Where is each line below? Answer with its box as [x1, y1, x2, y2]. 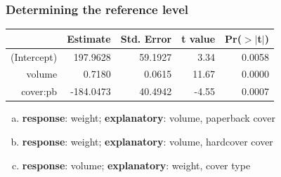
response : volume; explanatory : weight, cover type [22, 157, 251, 172]
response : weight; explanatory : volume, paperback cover [22, 111, 275, 125]
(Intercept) [11, 49, 58, 64]
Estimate [67, 31, 111, 45]
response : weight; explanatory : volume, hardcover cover [22, 134, 273, 148]
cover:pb [21, 84, 58, 99]
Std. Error [120, 31, 172, 45]
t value [181, 31, 216, 45]
